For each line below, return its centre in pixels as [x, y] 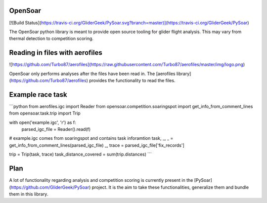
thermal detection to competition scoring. [51, 39]
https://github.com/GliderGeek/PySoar [50, 187]
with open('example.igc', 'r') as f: [43, 122]
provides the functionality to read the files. [132, 80]
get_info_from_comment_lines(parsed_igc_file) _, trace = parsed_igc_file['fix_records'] [97, 145]
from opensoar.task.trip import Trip [45, 113]
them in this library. [29, 194]
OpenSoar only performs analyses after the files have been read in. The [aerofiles [92, 74]
